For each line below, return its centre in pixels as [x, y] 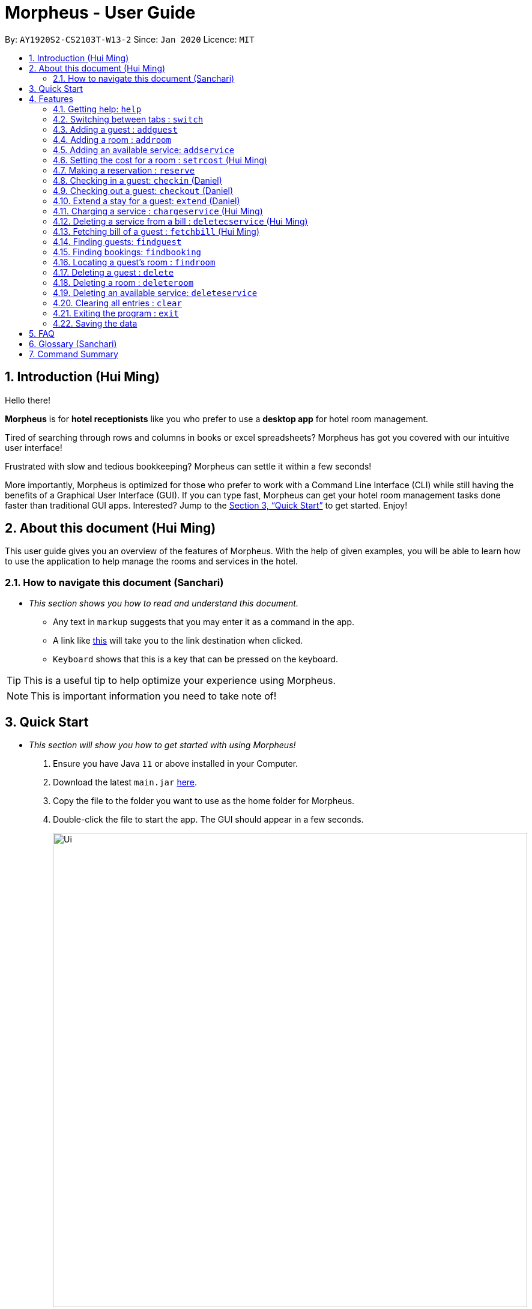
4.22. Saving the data [95, 323]
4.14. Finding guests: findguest [117, 241]
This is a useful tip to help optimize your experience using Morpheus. [180, 681]
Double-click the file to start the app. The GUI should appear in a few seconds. [208, 820]
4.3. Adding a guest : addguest [115, 129]
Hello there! [28, 400]
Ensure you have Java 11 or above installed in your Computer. [176, 764]
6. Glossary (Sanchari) [73, 343]
